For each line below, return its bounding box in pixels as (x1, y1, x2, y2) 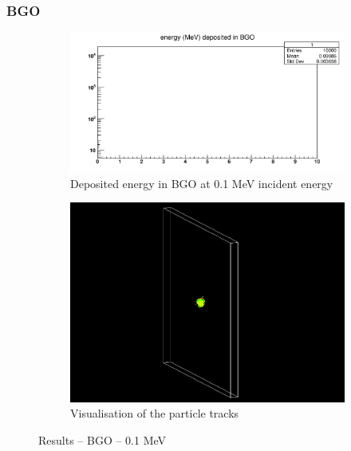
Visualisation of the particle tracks (70, 405, 239, 422)
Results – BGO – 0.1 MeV (38, 431, 167, 448)
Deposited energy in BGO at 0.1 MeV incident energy (70, 175, 333, 191)
